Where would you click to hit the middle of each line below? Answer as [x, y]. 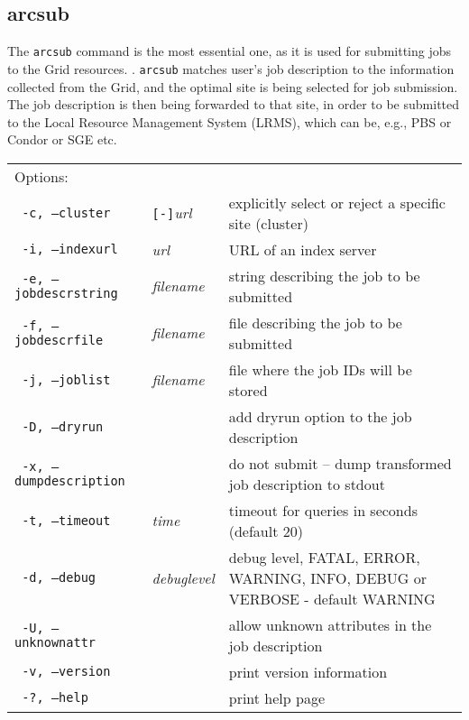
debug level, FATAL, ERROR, [324, 557]
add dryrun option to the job [320, 416]
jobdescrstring [66, 293]
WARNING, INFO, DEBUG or [327, 577]
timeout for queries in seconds [323, 510]
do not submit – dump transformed [340, 463]
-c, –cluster [66, 212]
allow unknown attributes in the [330, 624]
